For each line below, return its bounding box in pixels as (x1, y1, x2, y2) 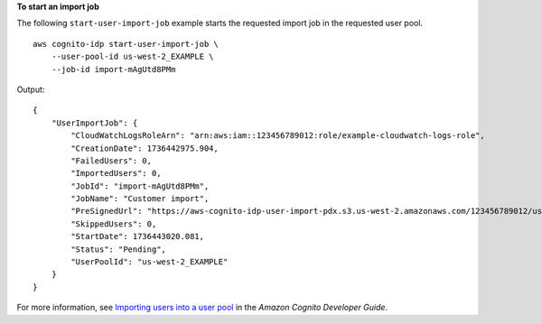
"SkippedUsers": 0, (70, 218, 157, 229)
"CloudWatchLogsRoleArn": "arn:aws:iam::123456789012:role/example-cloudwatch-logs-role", (70, 131, 485, 141)
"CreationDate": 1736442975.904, (70, 143, 219, 153)
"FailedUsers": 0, (70, 155, 153, 166)
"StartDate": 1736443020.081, (70, 231, 205, 242)
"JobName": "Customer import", (70, 194, 210, 204)
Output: (16, 84, 45, 95)
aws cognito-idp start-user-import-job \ (33, 39, 219, 49)
